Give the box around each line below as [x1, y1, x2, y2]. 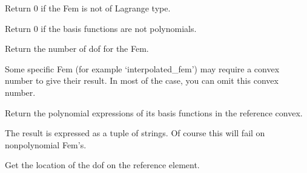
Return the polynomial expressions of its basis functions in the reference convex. [5, 106, 303, 119]
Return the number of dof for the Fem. [5, 42, 149, 55]
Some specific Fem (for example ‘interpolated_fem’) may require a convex [5, 62, 280, 75]
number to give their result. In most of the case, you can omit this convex [5, 74, 279, 87]
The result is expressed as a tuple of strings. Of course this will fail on [5, 127, 265, 139]
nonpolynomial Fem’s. [5, 138, 87, 151]
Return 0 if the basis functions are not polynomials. [5, 22, 197, 34]
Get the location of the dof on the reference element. [5, 159, 200, 171]
